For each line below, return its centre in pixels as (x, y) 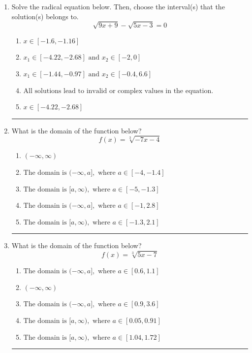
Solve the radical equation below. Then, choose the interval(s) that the (118, 6)
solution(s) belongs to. (45, 16)
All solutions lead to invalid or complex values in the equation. (118, 91)
